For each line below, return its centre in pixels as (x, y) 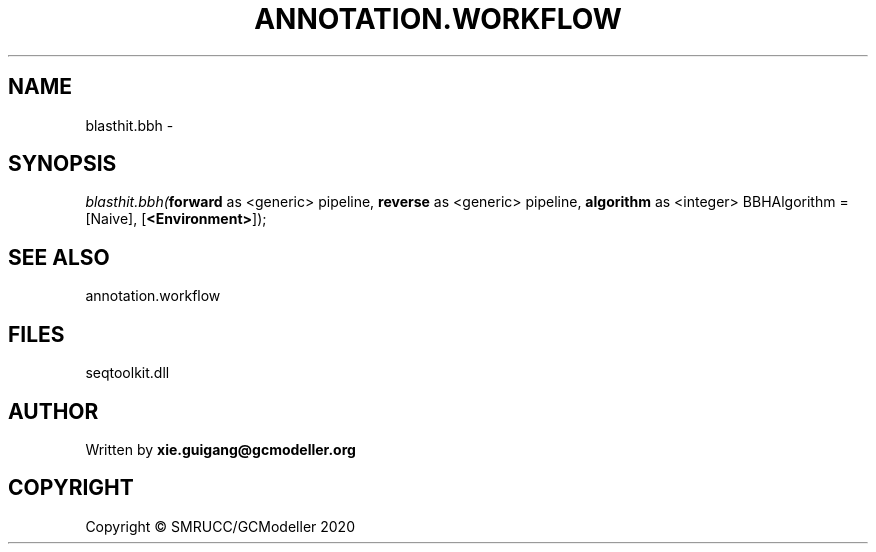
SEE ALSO (59, 257)
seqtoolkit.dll (127, 373)
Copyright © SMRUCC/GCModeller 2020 (220, 526)
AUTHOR (53, 411)
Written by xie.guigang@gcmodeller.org (220, 449)
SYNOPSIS (62, 164)
